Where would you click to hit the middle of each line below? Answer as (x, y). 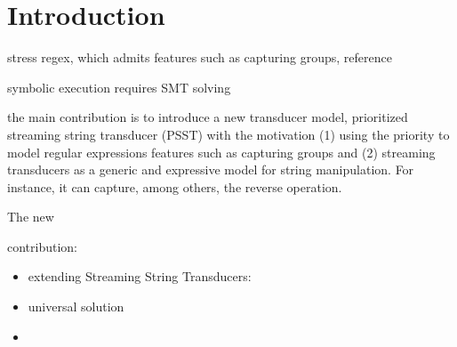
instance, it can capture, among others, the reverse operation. (175, 186)
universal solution (76, 307)
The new (31, 217)
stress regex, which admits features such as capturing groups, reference (200, 57)
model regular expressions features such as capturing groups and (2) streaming (221, 152)
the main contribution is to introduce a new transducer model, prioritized (208, 117)
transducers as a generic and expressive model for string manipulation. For (211, 169)
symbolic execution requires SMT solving (119, 87)
